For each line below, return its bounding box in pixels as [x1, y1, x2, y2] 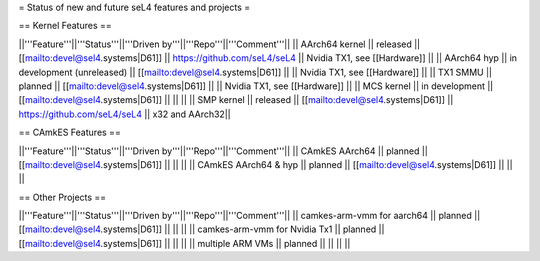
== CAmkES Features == [18, 126, 122, 139]
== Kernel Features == [18, 20, 112, 32]
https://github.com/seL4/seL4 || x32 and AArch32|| [18, 108, 231, 120]
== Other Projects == [18, 191, 107, 203]
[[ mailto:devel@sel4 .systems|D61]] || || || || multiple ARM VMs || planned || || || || [18, 237, 351, 249]
